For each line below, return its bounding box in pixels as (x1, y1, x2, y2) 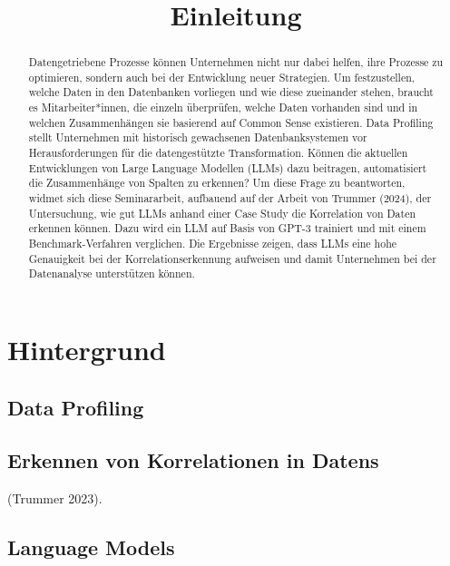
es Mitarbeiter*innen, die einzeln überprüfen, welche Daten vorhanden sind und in (28, 100, 418, 115)
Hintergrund (7, 331, 166, 368)
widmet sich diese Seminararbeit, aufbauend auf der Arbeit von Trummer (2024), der (28, 190, 432, 206)
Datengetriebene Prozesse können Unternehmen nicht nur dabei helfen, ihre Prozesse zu (28, 54, 444, 70)
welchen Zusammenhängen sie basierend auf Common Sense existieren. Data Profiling (28, 114, 434, 130)
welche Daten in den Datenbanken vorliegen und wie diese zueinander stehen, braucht (28, 84, 434, 100)
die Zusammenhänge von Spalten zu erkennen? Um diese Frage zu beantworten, (28, 175, 406, 190)
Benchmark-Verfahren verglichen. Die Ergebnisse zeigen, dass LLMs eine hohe (28, 236, 397, 251)
